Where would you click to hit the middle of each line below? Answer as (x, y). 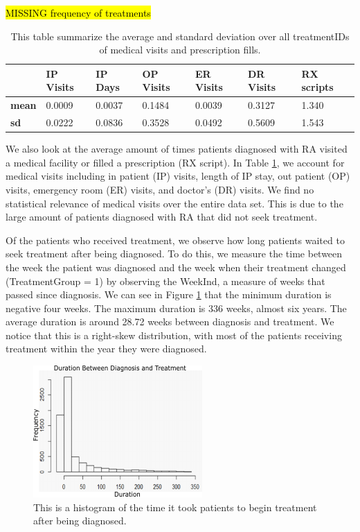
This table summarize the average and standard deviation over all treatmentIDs (180, 36)
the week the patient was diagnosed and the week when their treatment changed (176, 267)
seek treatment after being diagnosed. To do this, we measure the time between (174, 254)
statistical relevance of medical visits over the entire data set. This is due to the (174, 203)
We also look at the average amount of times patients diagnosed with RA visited (177, 149)
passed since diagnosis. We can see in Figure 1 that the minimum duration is (169, 294)
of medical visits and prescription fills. (180, 50)
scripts (317, 87)
